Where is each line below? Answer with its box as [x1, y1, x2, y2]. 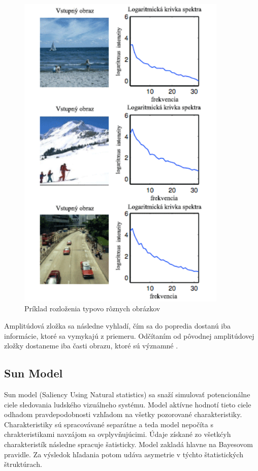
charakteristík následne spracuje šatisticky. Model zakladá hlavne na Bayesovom [4, 438, 253, 449]
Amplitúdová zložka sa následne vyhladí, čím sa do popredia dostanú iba [4, 320, 231, 331]
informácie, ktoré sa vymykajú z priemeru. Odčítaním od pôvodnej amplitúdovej [4, 330, 254, 341]
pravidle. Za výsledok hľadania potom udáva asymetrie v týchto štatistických [4, 449, 243, 459]
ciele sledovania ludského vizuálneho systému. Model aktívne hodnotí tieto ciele [4, 399, 251, 409]
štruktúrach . [4, 459, 42, 469]
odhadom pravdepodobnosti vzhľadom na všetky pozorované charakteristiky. [4, 409, 242, 420]
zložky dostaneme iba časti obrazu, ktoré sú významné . [4, 340, 178, 351]
